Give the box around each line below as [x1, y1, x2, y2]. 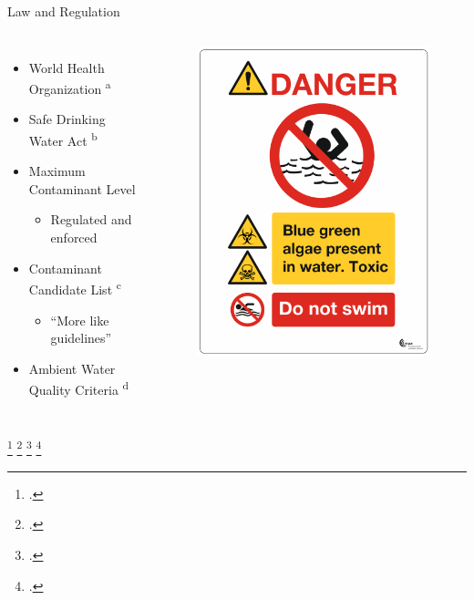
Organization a [28, 77, 111, 98]
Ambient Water [28, 358, 116, 378]
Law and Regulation [7, 2, 120, 20]
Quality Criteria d [28, 378, 129, 398]
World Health [28, 57, 105, 77]
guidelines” [50, 328, 112, 347]
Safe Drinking [28, 109, 106, 129]
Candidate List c [28, 277, 121, 298]
